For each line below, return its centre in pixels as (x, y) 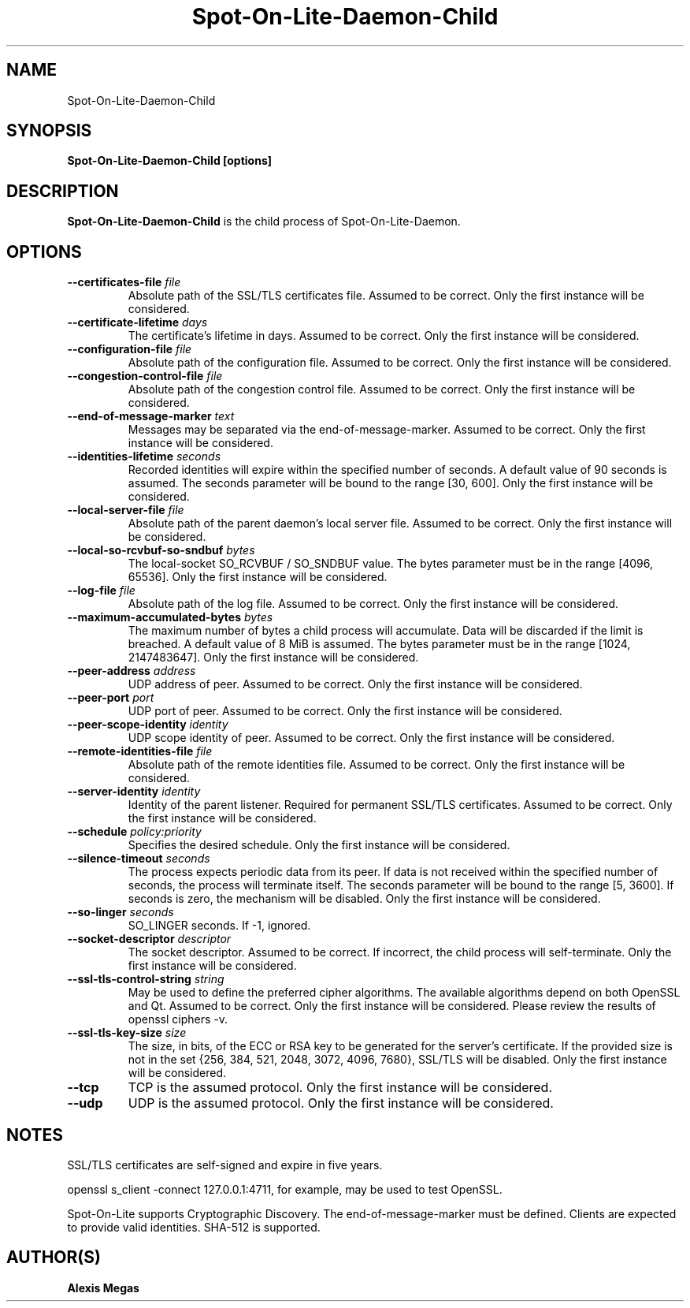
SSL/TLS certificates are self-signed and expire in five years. (225, 1165)
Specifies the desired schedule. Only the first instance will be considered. (319, 845)
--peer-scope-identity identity (148, 725)
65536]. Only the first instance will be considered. (258, 577)
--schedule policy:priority (134, 832)
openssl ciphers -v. (178, 1019)
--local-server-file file (126, 510)
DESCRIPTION (63, 191)
